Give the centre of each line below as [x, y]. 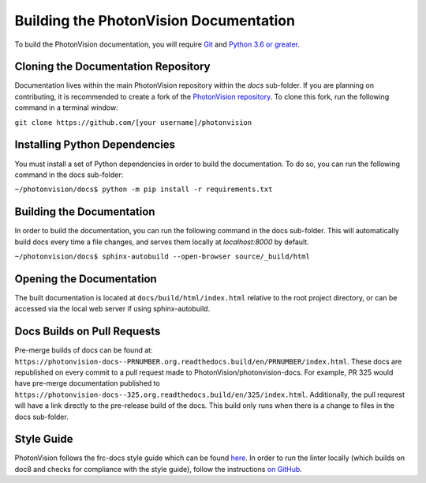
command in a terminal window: [66, 108]
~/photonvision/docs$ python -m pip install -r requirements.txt [144, 189]
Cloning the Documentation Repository [112, 67]
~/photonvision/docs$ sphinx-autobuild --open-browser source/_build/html [163, 257]
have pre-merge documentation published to [88, 383]
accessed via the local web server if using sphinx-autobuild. [112, 309]
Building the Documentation [85, 212]
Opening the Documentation [86, 279]
